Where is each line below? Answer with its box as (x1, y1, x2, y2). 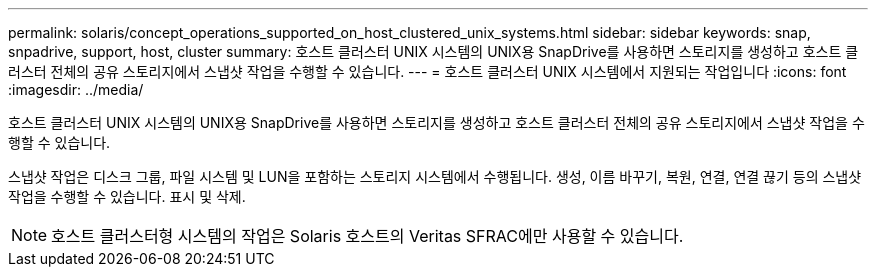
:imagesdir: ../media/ (8, 81, 144, 98)
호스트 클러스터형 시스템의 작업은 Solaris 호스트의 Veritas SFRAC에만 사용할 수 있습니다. (51, 226, 684, 246)
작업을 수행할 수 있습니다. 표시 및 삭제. (8, 188, 246, 205)
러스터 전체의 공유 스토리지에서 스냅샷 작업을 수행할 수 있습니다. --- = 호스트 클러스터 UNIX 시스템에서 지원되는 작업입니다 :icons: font (8, 63, 847, 80)
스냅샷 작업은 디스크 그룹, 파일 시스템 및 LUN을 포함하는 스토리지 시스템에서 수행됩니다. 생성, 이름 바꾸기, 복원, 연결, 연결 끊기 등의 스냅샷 (8, 168, 862, 185)
